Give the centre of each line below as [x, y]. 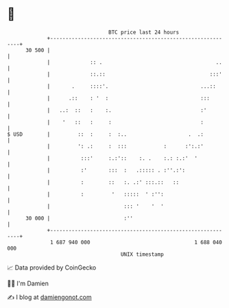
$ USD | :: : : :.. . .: [106, 134]
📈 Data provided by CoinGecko [52, 268]
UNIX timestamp [142, 254]
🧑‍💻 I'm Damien [28, 283]
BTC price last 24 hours [144, 32]
